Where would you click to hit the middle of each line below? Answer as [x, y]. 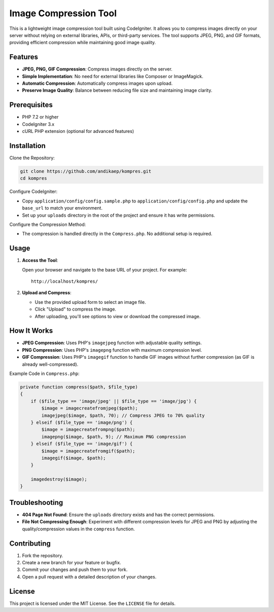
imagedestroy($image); [59, 479]
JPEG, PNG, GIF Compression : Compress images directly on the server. [97, 69]
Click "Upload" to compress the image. [76, 309]
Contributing [30, 543]
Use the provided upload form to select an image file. [90, 302]
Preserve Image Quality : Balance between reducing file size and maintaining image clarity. [117, 90]
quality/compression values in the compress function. [78, 529]
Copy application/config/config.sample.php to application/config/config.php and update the [135, 201]
